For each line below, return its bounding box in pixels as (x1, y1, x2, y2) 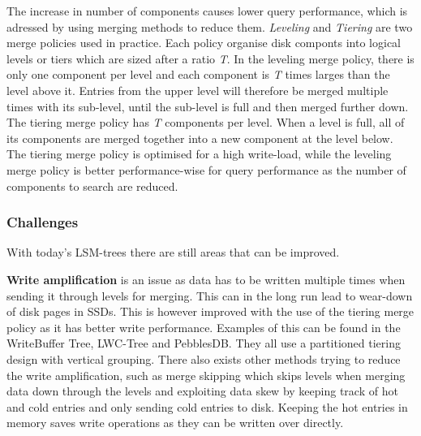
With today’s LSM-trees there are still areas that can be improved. (6, 244, 340, 261)
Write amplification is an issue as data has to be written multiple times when (6, 270, 406, 287)
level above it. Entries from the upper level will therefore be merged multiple (6, 81, 389, 98)
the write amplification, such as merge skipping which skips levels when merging (6, 366, 406, 383)
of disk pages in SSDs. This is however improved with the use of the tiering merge (6, 303, 415, 320)
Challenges (6, 212, 79, 232)
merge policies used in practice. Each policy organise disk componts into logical (6, 34, 402, 51)
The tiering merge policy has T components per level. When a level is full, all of (6, 114, 405, 131)
